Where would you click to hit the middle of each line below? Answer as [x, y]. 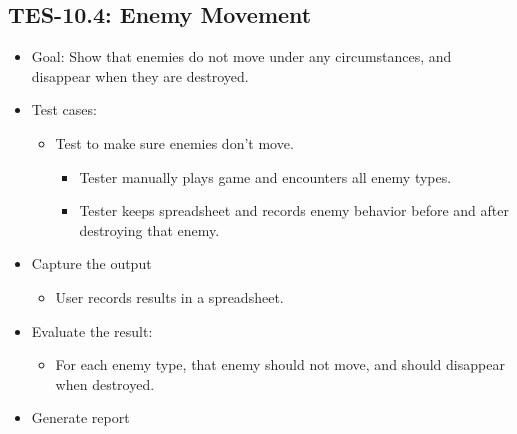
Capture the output [91, 263]
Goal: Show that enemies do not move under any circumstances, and [241, 56]
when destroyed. [105, 383]
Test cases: [64, 109]
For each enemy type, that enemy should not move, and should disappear [280, 364]
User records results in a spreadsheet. [169, 296]
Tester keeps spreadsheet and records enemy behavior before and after [294, 210]
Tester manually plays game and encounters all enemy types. [265, 176]
